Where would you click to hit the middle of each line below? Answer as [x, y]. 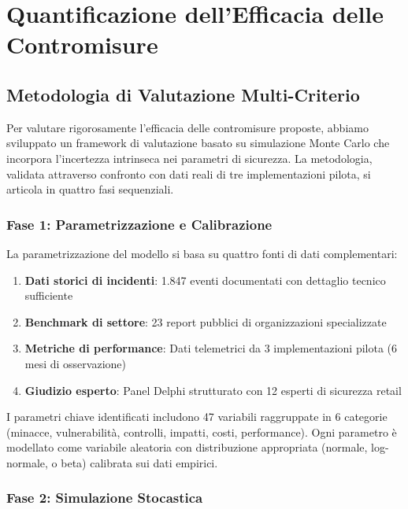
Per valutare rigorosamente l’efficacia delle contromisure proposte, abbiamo [187, 127]
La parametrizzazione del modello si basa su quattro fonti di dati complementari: [202, 253]
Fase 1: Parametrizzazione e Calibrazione [139, 224]
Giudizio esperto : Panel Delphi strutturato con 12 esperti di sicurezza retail [213, 390]
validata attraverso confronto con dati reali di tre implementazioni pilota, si [189, 173]
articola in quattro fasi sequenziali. [90, 189]
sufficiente [49, 295]
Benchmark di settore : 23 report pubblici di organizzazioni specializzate [206, 321]
